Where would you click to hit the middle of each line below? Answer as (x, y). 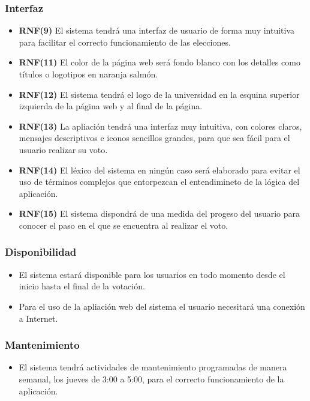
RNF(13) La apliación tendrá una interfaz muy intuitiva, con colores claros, (160, 126)
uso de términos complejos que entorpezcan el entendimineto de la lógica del (159, 182)
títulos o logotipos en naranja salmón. (88, 74)
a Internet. (38, 318)
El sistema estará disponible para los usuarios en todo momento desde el (152, 274)
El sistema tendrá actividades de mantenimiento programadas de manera (153, 367)
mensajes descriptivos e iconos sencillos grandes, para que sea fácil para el (154, 138)
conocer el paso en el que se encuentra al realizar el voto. (124, 225)
